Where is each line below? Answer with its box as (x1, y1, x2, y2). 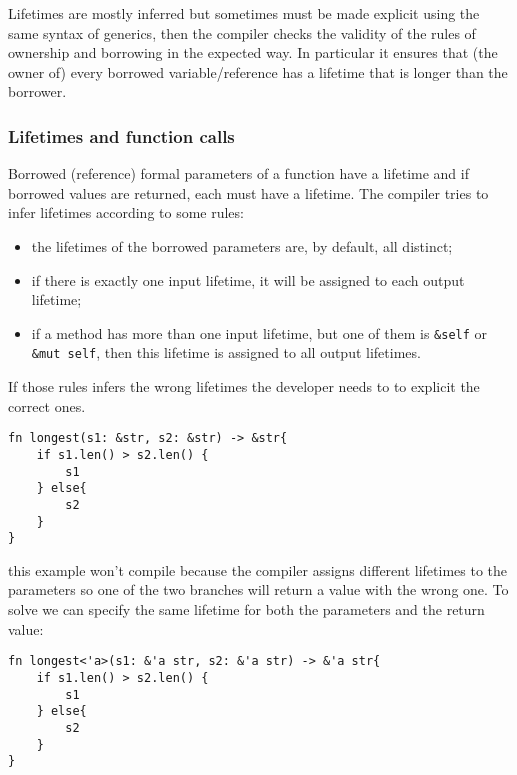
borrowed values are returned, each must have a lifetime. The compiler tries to (8, 182, 489, 203)
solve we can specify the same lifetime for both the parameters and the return (8, 599, 485, 620)
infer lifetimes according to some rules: (8, 202, 244, 223)
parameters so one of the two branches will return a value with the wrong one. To (8, 579, 509, 600)
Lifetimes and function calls (8, 123, 235, 148)
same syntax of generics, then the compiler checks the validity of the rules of (8, 22, 476, 43)
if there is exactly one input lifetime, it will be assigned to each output (31, 269, 465, 290)
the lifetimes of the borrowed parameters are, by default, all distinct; (31, 235, 453, 256)
